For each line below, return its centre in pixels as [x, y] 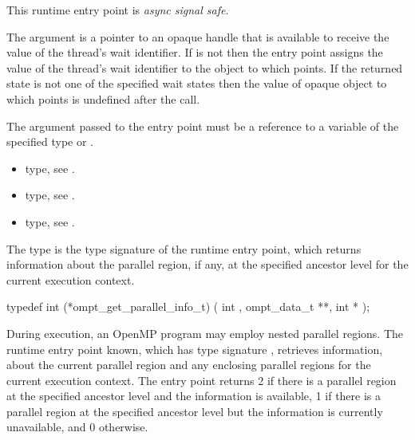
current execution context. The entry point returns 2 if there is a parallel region [202, 380]
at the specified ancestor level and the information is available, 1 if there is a [194, 396]
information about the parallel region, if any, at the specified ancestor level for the [207, 264]
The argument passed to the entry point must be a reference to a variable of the [203, 126]
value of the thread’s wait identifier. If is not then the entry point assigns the [195, 52]
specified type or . [50, 141]
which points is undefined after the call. [103, 98]
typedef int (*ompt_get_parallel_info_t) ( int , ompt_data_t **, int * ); [188, 306]
